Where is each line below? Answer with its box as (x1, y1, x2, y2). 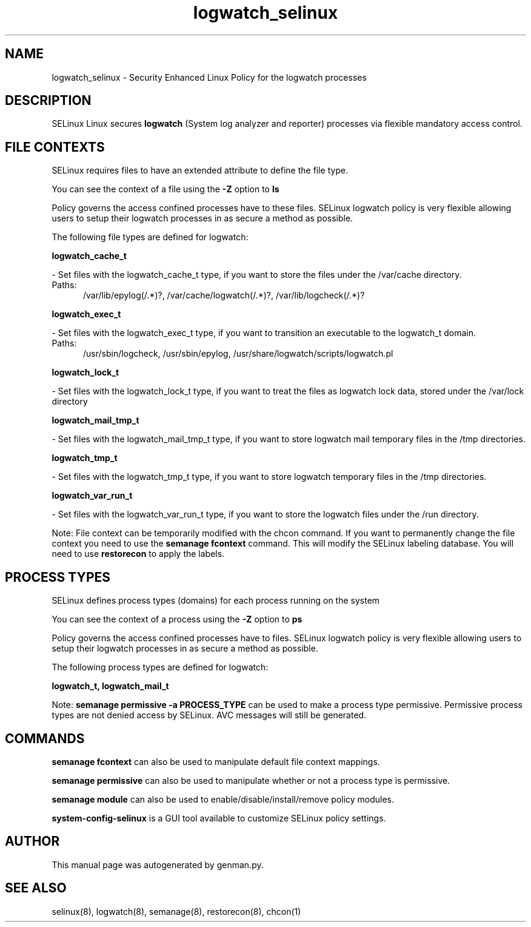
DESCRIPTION (5, 93, 92, 109)
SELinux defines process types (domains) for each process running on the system (52, 595, 380, 606)
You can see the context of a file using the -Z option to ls (52, 184, 279, 195)
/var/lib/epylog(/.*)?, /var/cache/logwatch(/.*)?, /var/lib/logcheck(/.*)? (83, 290, 365, 301)
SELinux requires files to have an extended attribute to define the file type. (52, 165, 349, 176)
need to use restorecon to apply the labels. (52, 548, 225, 559)
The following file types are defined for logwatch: (52, 232, 249, 243)
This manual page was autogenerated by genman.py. (52, 859, 264, 870)
